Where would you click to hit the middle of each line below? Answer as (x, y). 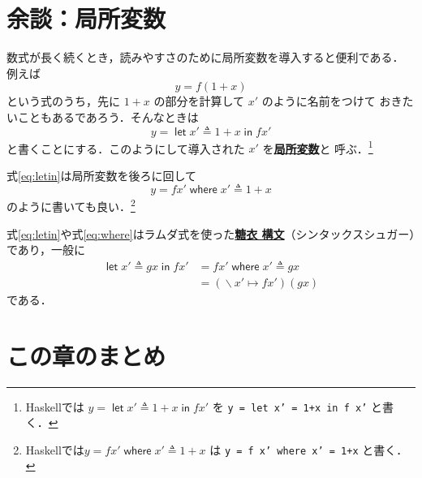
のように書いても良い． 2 (71, 205)
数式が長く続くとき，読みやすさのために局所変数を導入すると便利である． (205, 57)
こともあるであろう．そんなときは (108, 116)
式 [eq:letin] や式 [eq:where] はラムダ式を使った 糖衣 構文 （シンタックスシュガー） (211, 233)
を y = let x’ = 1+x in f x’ (290, 406)
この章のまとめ (86, 355)
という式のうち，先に (63, 101)
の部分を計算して (199, 101)
